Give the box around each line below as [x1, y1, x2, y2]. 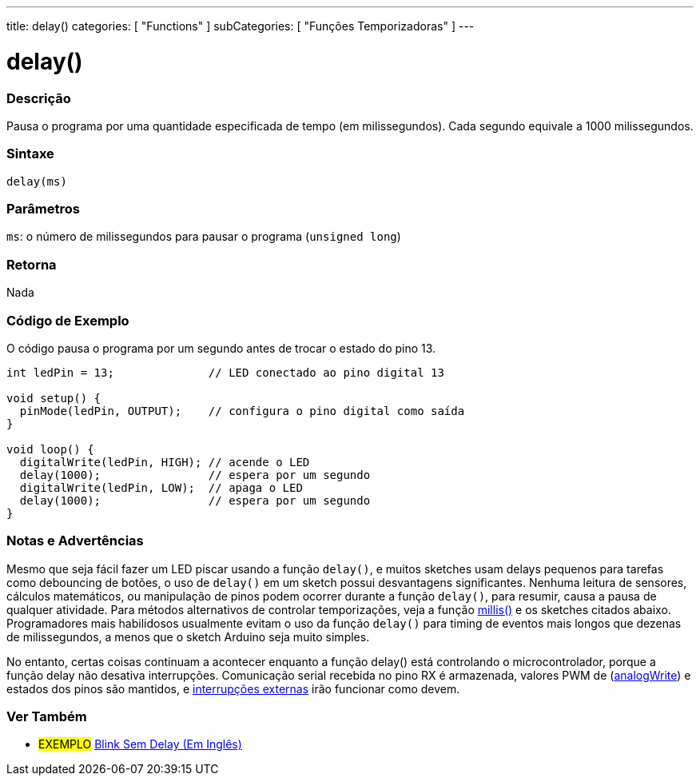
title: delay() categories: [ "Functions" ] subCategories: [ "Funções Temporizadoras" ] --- [6, 19, 475, 33]
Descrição [6, 90, 71, 106]
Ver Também [6, 708, 87, 724]
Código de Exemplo [6, 312, 129, 329]
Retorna [6, 256, 57, 273]
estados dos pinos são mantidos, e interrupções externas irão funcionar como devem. [6, 681, 460, 696]
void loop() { [6, 442, 94, 456]
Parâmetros [6, 201, 80, 217]
